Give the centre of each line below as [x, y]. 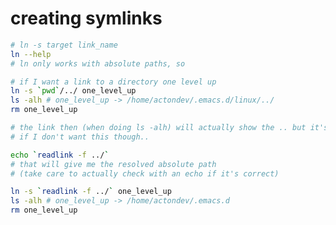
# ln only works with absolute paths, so [98, 63]
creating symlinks [86, 18]
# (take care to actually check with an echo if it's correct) [145, 173]
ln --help [31, 54]
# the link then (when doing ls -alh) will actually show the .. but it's [169, 128]
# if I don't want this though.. [80, 137]
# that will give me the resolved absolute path [113, 164]
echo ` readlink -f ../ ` [60, 155]
